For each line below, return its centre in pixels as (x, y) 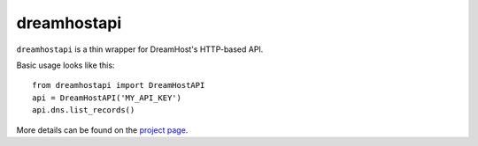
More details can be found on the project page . (102, 130)
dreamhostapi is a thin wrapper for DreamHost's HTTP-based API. (140, 49)
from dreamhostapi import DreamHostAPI (119, 85)
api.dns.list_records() (84, 110)
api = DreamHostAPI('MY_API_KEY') (107, 98)
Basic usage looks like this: (66, 65)
